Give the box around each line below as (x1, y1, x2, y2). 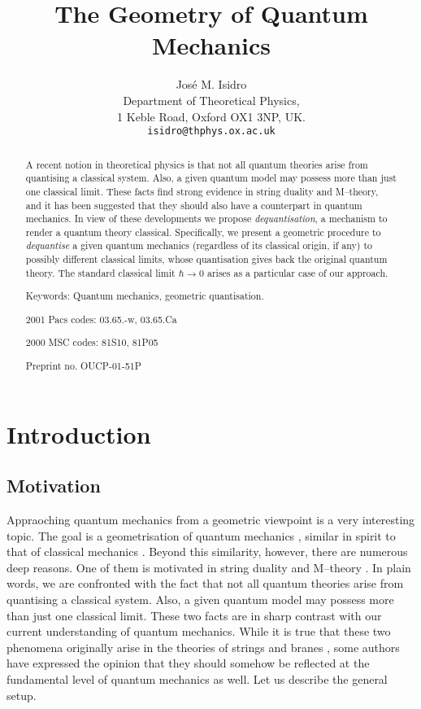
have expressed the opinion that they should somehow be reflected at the (7, 654, 370, 672)
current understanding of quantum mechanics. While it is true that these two (7, 623, 391, 640)
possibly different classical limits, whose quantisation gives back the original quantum (25, 252, 388, 266)
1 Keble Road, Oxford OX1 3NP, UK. (117, 107, 306, 125)
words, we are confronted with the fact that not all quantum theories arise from (7, 575, 404, 592)
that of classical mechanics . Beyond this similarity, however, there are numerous (7, 543, 408, 560)
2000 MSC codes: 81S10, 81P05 (25, 335, 158, 349)
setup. (7, 686, 37, 703)
